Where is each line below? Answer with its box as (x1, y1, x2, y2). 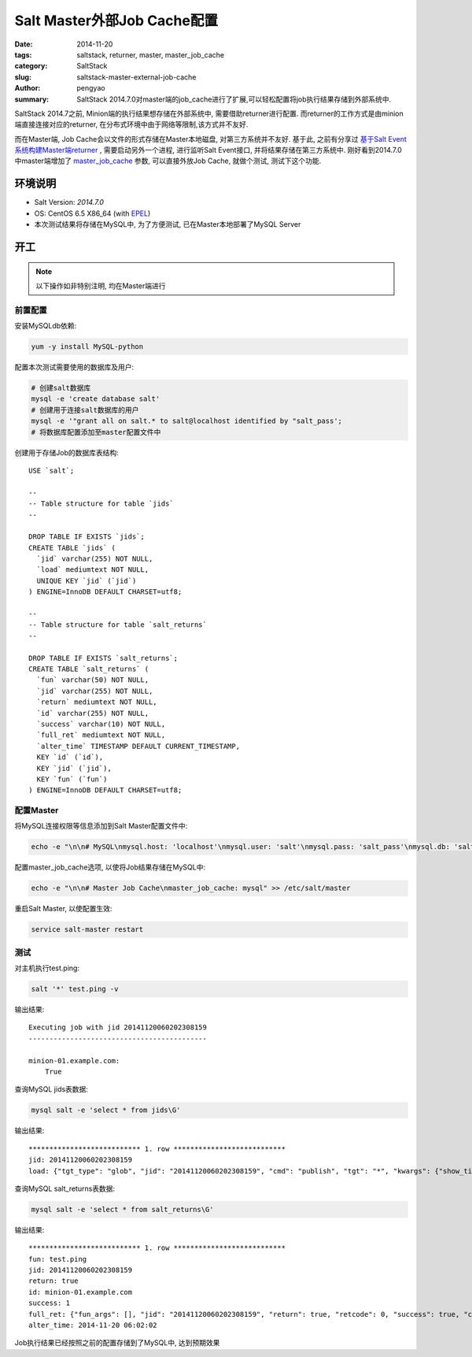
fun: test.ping (28, 1255, 87, 1263)
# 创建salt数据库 (31, 384, 91, 393)
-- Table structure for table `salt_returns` (28, 621, 208, 629)
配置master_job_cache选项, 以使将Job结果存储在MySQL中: (14, 862, 206, 872)
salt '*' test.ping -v (31, 984, 119, 994)
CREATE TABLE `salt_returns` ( (28, 665, 149, 673)
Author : (14, 83, 41, 93)
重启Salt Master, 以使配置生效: (14, 904, 112, 914)
